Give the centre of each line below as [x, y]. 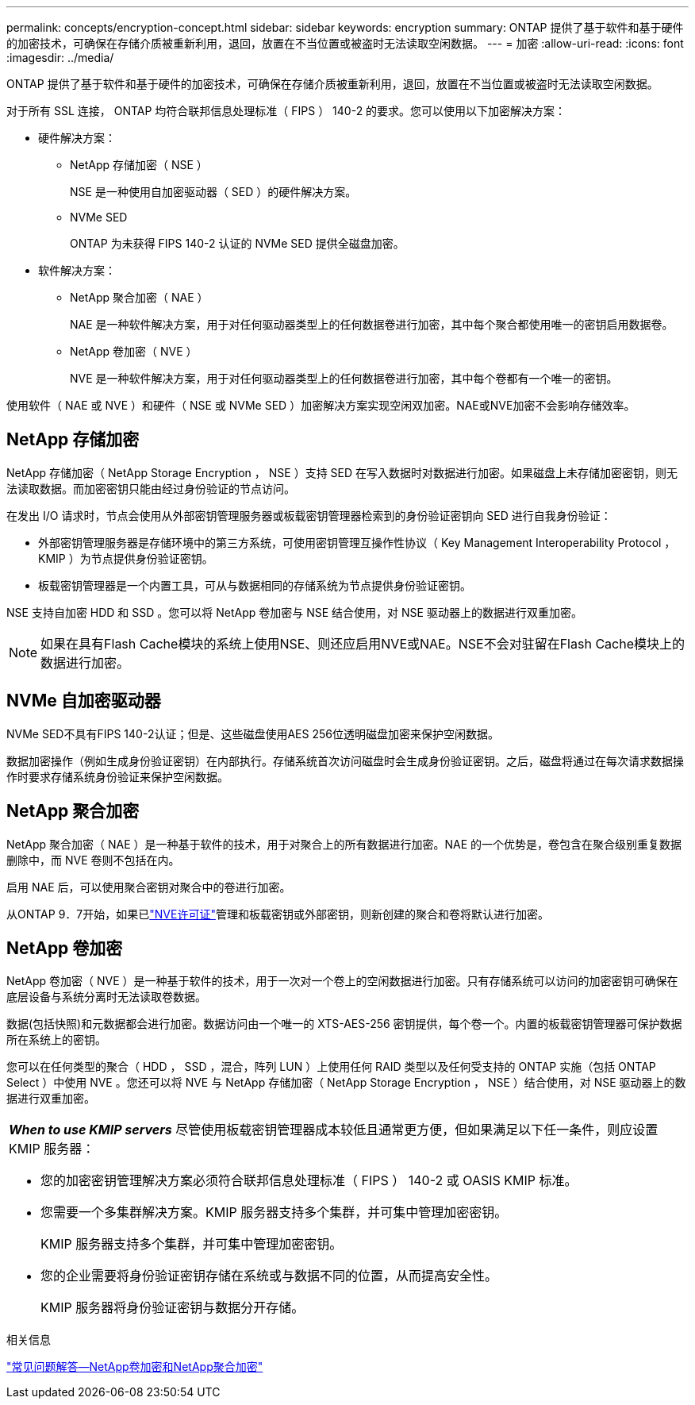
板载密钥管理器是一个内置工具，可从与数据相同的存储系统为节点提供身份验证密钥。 [255, 585]
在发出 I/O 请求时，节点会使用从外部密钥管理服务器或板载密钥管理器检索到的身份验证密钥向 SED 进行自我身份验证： [309, 515]
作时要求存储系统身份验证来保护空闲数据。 [117, 776]
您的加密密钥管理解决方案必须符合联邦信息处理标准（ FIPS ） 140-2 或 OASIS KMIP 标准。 [309, 1181]
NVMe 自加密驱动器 [84, 701]
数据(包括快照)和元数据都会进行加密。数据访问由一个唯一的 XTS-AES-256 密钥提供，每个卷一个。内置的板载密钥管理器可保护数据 [344, 1024]
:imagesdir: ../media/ [60, 58]
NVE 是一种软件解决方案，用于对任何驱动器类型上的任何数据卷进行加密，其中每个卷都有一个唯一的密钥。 [344, 378]
